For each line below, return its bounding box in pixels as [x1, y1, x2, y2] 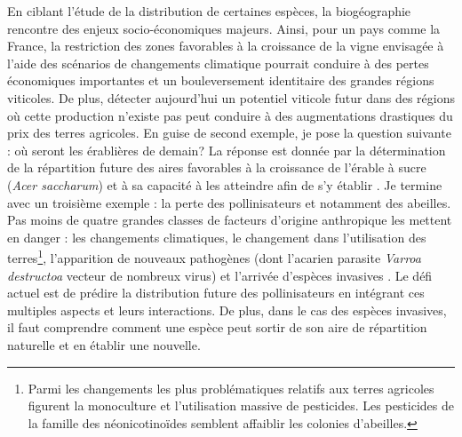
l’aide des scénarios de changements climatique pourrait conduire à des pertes [7, 53, 429, 72]
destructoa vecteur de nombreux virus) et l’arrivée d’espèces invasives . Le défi [7, 266, 433, 284]
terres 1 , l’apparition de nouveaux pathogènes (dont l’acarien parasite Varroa [7, 246, 421, 266]
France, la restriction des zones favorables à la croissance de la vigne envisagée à [7, 36, 444, 55]
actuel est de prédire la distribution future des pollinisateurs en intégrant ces [7, 283, 425, 302]
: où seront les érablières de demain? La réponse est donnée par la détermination [7, 140, 446, 159]
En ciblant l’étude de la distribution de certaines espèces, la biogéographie [7, 2, 411, 20]
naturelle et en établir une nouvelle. [7, 335, 201, 354]
